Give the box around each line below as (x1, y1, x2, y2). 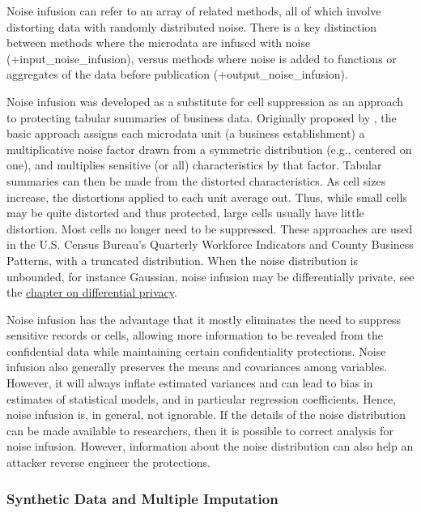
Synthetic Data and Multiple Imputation (6, 488, 279, 508)
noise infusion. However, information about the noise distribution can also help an (6, 438, 414, 455)
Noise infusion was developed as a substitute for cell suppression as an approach (6, 92, 404, 109)
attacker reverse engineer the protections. (6, 454, 210, 471)
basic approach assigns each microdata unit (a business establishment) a (6, 125, 365, 142)
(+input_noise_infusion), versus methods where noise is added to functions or (6, 49, 397, 66)
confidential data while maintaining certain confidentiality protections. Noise (6, 342, 386, 359)
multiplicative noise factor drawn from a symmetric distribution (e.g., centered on (6, 140, 412, 157)
